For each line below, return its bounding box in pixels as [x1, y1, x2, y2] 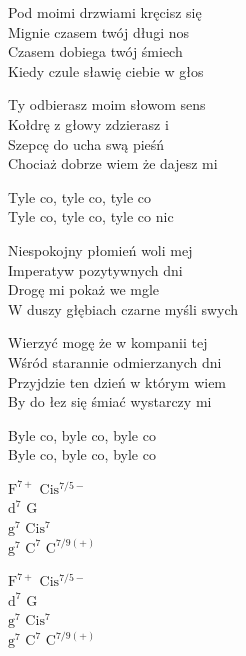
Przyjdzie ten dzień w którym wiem [8, 371, 227, 392]
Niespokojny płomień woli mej [8, 239, 193, 260]
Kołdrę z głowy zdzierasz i [8, 113, 169, 134]
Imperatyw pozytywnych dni [8, 259, 183, 280]
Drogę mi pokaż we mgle [8, 279, 160, 300]
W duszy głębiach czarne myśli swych [8, 298, 239, 319]
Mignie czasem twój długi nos [8, 21, 190, 42]
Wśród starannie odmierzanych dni [8, 351, 222, 372]
